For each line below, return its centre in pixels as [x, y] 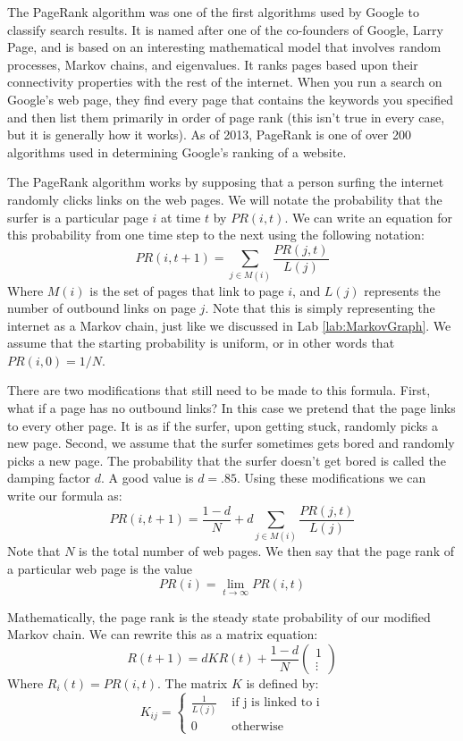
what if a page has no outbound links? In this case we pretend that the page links [231, 408]
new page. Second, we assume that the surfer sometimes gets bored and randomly [231, 443]
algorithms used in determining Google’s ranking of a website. [177, 152]
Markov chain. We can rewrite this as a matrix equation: [163, 634]
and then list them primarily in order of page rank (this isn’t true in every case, [226, 117]
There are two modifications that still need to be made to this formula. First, [219, 390]
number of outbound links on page [101, 308]
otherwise [257, 726]
